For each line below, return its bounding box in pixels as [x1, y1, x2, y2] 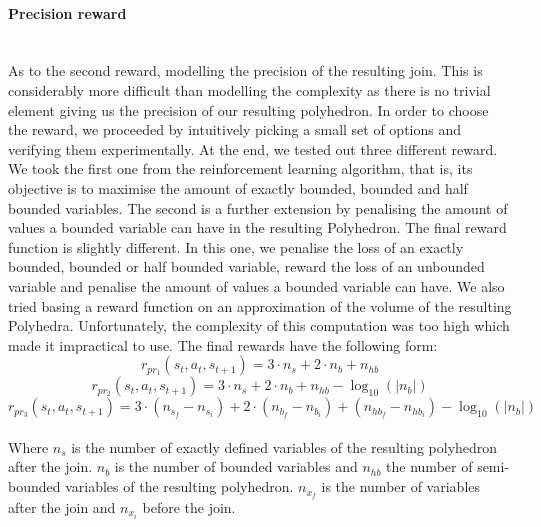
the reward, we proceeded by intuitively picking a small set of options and [8, 119, 462, 140]
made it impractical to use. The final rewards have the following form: [8, 334, 438, 355]
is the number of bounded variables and [114, 456, 358, 477]
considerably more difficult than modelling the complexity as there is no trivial [8, 79, 491, 100]
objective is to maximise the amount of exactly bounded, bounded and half [8, 177, 468, 198]
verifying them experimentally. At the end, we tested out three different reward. [8, 138, 498, 159]
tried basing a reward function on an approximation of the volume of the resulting [8, 295, 512, 316]
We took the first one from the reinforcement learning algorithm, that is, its [8, 158, 473, 179]
